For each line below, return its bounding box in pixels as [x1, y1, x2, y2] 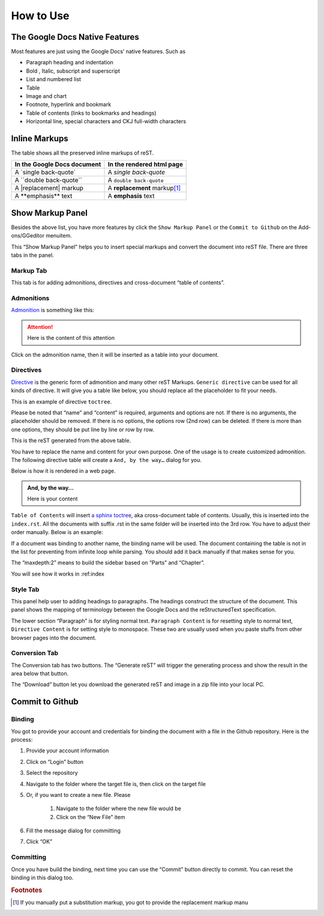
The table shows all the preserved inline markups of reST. [11, 149, 154, 156]
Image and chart [26, 93, 67, 100]
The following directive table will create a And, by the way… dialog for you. [11, 456, 202, 463]
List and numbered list [26, 76, 81, 83]
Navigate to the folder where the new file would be [56, 805, 181, 812]
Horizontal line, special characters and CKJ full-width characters [26, 118, 186, 125]
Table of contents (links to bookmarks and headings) [26, 109, 157, 117]
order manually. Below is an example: [11, 529, 103, 536]
